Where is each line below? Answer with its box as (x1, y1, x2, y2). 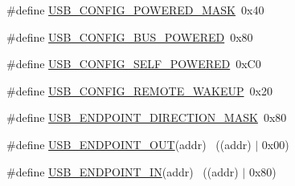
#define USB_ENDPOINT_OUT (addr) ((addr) (6, 135, 252, 152)
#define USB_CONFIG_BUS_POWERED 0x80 (6, 28, 253, 45)
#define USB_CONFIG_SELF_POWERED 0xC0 (6, 55, 261, 72)
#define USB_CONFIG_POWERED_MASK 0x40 (6, 2, 264, 18)
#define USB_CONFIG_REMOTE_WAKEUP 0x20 (6, 82, 272, 99)
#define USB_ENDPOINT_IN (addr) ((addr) (6, 163, 239, 180)
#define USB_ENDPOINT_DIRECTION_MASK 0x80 (6, 109, 287, 126)
